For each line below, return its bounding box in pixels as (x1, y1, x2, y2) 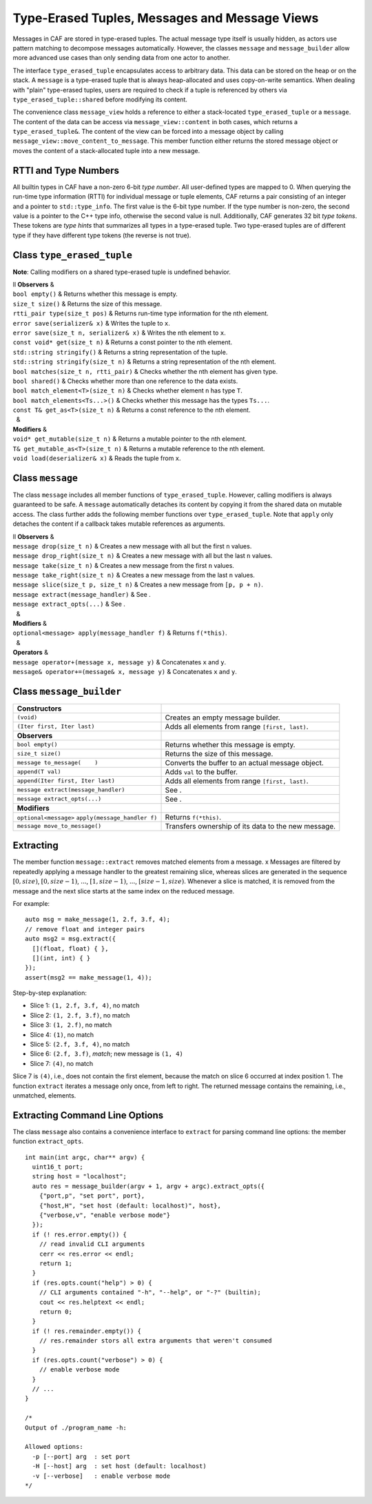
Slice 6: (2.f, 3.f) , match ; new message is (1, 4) (30, 1049, 184, 1058)
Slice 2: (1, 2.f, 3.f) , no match (30, 1011, 130, 1019)
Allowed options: (25, 1443, 83, 1451)
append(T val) (17, 768, 61, 775)
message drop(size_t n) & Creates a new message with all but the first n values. (12, 542, 252, 550)
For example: (12, 899, 50, 907)
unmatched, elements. (12, 1091, 76, 1100)
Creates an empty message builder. (165, 713, 280, 722)
